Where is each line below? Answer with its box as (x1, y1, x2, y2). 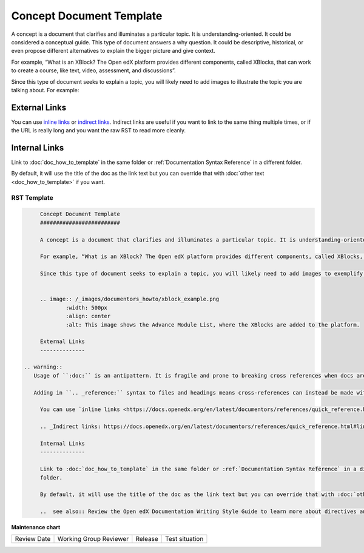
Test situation (164, 535, 204, 543)
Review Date (15, 535, 51, 543)
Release (135, 535, 159, 543)
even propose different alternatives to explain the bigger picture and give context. (11, 47, 215, 55)
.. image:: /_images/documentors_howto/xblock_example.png (39, 296, 220, 303)
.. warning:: (24, 364, 63, 370)
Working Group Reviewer (57, 535, 129, 543)
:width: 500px (66, 304, 107, 311)
